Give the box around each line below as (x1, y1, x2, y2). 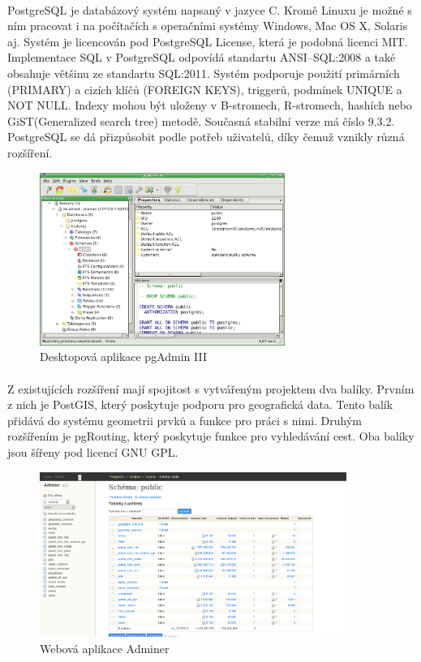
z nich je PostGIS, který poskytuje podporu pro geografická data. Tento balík (7, 396, 393, 413)
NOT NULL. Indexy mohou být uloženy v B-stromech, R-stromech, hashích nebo (7, 97, 412, 114)
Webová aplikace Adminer (40, 639, 170, 656)
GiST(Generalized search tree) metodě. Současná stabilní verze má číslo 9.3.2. (7, 112, 395, 129)
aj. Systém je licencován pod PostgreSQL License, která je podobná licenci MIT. (7, 32, 408, 49)
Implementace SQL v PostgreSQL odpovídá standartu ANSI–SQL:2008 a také (7, 49, 396, 66)
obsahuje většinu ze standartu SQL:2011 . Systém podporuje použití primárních (7, 64, 400, 81)
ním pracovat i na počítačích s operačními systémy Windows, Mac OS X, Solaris (7, 17, 408, 34)
